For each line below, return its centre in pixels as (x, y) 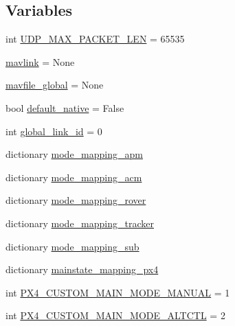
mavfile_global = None (55, 85)
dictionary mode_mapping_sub (72, 246)
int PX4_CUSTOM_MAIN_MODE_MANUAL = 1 (118, 292)
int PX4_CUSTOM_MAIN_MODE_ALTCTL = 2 (115, 315)
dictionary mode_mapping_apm (74, 154)
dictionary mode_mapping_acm (74, 177)
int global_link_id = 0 (54, 131)
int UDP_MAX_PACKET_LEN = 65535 (95, 39)
